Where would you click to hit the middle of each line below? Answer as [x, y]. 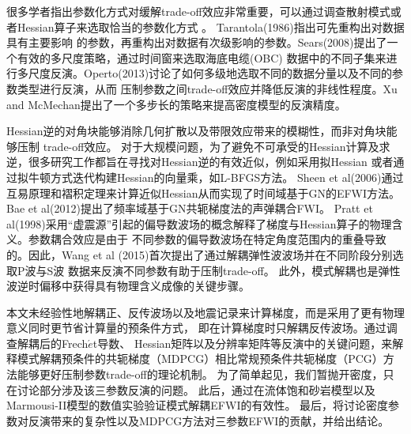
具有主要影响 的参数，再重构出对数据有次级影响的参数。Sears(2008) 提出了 [197, 42]
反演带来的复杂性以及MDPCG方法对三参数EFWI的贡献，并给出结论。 [209, 420]
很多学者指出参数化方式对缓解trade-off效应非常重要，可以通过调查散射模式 [198, 11]
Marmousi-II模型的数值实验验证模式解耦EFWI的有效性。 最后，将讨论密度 [198, 405]
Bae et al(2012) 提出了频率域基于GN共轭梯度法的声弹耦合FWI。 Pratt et [190, 208]
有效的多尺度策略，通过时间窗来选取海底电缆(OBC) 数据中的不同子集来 [202, 57]
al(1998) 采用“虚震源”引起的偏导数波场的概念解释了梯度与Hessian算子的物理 [199, 223]
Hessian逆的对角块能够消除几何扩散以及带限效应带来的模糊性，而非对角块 [196, 131]
